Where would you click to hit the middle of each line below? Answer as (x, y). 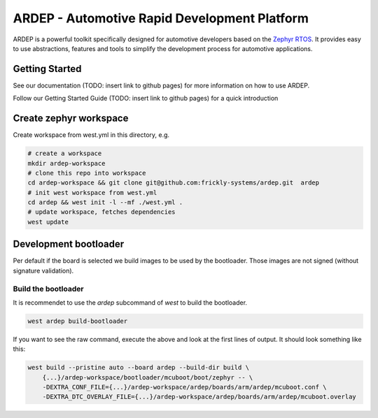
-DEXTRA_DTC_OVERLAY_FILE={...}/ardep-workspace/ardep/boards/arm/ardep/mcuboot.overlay (199, 397)
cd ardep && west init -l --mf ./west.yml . (105, 202)
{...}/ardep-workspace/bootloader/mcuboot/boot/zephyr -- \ (148, 377)
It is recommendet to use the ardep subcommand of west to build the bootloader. (130, 302)
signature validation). (43, 271)
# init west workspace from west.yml (92, 193)
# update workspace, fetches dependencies (101, 212)
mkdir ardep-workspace (66, 163)
